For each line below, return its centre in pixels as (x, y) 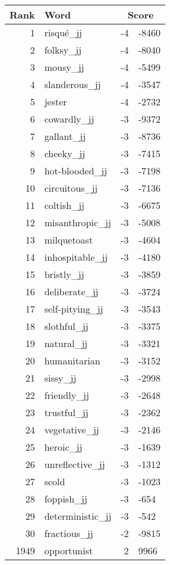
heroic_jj (63, 447)
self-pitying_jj (74, 309)
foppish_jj (66, 499)
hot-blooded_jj (76, 171)
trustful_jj (66, 412)
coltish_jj (64, 205)
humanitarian (72, 360)
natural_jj (66, 343)
